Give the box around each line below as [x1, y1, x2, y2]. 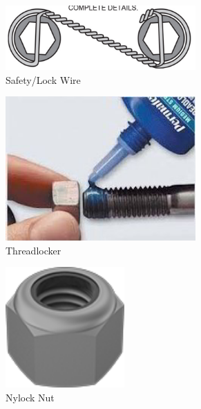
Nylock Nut [6, 390, 55, 404]
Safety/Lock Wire [6, 72, 81, 87]
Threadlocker [6, 243, 61, 257]
